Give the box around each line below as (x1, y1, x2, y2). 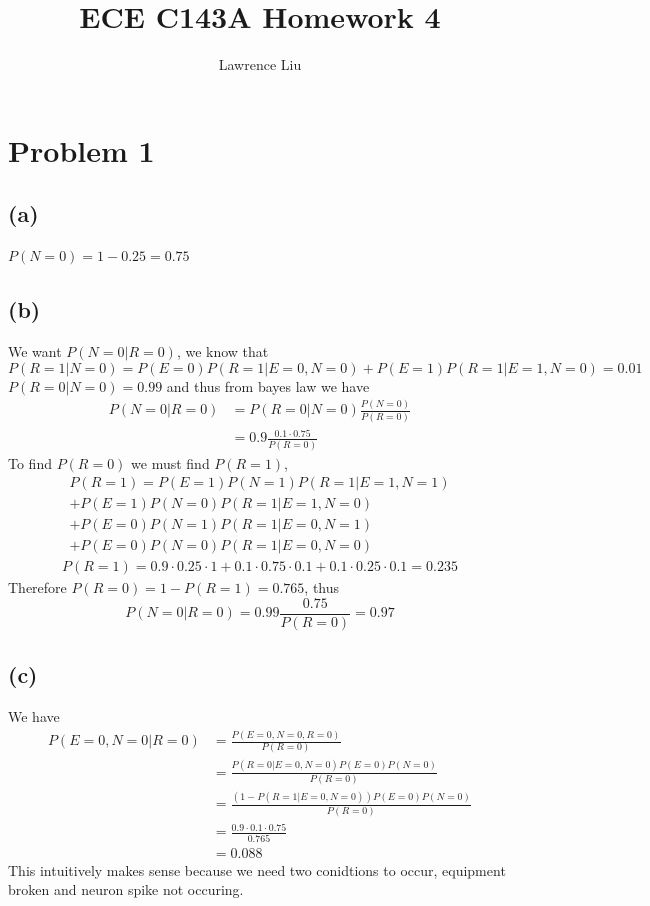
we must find (131, 452, 210, 473)
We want (8, 340, 62, 361)
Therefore (8, 577, 67, 598)
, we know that (176, 340, 269, 361)
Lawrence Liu (218, 54, 302, 75)
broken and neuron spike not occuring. (8, 879, 244, 900)
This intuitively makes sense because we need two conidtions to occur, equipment (8, 859, 506, 880)
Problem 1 (8, 129, 155, 170)
